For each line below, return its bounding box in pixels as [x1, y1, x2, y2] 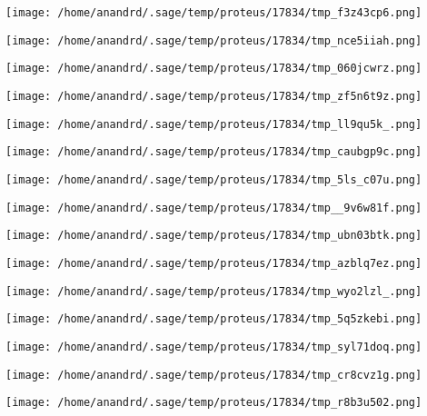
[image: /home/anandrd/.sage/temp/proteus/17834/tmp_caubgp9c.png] [5, 145, 422, 159]
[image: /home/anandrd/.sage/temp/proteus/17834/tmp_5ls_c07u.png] [5, 173, 422, 186]
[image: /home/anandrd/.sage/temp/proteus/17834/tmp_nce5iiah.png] [5, 34, 422, 47]
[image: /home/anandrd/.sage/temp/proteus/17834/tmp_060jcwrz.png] [5, 62, 422, 75]
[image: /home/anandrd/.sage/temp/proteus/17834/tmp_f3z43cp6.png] [5, 6, 422, 19]
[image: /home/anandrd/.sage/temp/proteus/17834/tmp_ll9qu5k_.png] [5, 117, 422, 131]
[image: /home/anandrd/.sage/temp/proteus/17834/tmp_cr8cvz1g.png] [5, 368, 422, 381]
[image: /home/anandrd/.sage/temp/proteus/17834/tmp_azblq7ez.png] [5, 256, 422, 270]
